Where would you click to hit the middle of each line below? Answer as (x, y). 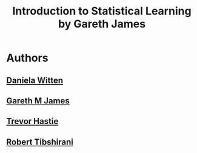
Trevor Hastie (32, 121)
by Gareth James (102, 24)
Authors (27, 58)
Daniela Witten (35, 80)
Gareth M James (38, 101)
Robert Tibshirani (40, 142)
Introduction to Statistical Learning (102, 11)
